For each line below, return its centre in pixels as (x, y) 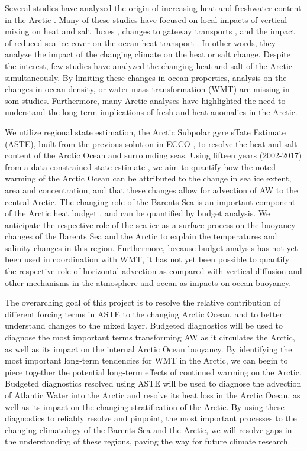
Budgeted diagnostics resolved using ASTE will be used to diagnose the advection (153, 383)
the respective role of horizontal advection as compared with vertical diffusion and (153, 271)
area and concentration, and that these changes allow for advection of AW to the (151, 189)
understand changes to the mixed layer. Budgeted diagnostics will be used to (144, 325)
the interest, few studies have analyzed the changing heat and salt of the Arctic (149, 65)
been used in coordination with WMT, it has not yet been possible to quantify (147, 259)
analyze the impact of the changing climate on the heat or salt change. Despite (148, 54)
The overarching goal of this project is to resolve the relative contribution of (143, 302)
